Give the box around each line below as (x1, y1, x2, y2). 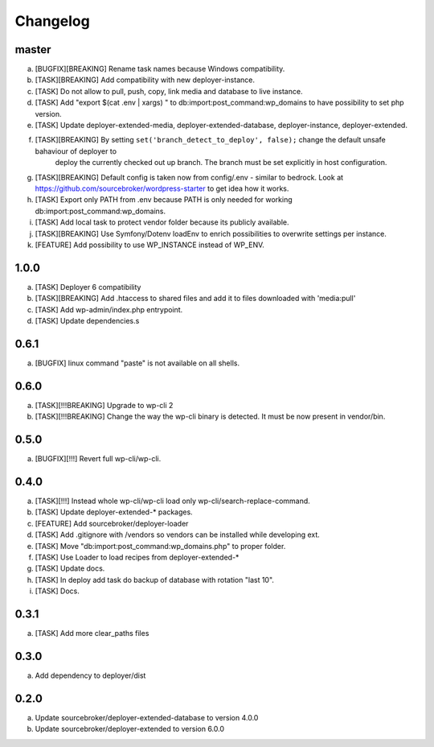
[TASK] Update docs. (35, 563, 105, 573)
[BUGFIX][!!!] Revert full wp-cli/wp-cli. (35, 454, 162, 464)
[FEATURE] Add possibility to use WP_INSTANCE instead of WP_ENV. (35, 240, 265, 250)
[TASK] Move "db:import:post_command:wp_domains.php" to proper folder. (35, 541, 286, 551)
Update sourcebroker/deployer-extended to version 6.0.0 (35, 724, 225, 734)
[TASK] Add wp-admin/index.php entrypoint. (35, 304, 183, 314)
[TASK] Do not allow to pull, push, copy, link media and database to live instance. (35, 86, 303, 96)
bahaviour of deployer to (35, 146, 117, 156)
